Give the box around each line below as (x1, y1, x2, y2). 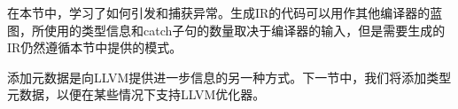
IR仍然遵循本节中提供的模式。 (7, 38, 182, 57)
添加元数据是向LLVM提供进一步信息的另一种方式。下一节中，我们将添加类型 (7, 67, 452, 86)
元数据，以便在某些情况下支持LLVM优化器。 (7, 85, 266, 104)
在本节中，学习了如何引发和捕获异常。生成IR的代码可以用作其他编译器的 (7, 4, 431, 21)
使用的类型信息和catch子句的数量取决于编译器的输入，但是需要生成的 (43, 20, 446, 39)
